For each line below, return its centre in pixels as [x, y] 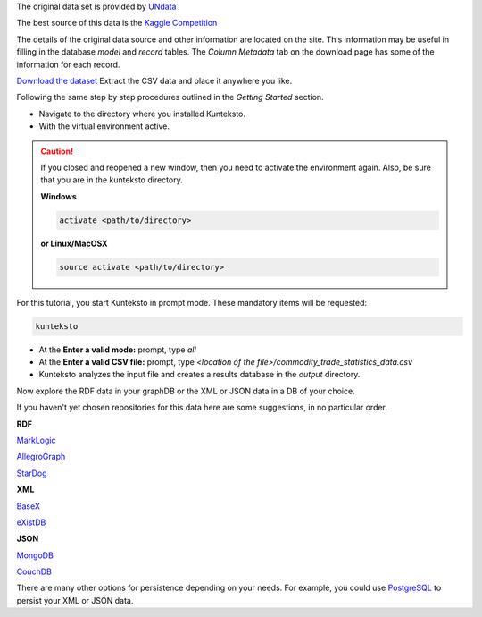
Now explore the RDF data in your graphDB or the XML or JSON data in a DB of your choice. [186, 391]
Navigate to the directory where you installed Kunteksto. [142, 114]
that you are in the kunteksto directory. [112, 180]
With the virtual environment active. [104, 126]
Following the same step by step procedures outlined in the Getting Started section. [170, 97]
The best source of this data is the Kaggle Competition [117, 23]
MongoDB [35, 555]
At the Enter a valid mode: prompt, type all [117, 350]
